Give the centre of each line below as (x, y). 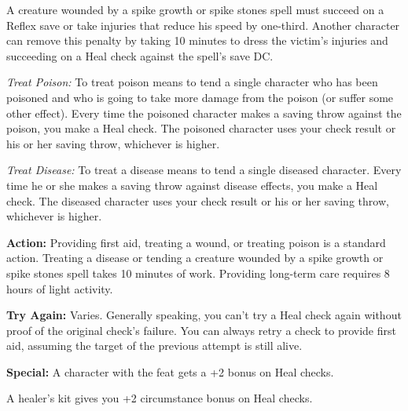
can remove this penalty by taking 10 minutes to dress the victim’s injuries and (197, 40)
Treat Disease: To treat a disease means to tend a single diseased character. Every (204, 170)
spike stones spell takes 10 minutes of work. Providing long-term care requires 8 (198, 273)
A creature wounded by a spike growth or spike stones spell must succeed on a (195, 9)
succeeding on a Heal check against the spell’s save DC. (140, 55)
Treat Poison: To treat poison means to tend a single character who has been (192, 82)
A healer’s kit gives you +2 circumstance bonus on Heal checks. (160, 398)
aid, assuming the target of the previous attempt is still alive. (154, 346)
